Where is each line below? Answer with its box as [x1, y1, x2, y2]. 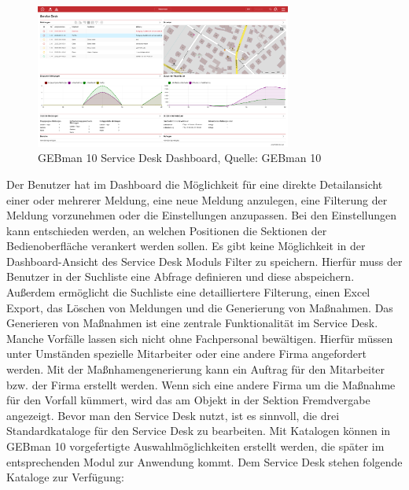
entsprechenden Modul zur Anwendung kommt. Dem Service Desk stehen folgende [6, 453, 403, 470]
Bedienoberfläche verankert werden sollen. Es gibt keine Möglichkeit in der [6, 238, 366, 254]
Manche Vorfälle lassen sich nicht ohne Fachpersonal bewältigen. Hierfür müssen [6, 330, 393, 346]
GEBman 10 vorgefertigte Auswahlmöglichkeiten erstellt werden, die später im [6, 438, 385, 455]
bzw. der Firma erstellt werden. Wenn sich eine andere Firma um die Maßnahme [6, 376, 396, 392]
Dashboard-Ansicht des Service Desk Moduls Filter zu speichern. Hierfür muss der [6, 252, 403, 269]
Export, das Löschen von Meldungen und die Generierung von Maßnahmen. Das [6, 299, 393, 315]
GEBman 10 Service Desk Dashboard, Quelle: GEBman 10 [38, 149, 322, 166]
